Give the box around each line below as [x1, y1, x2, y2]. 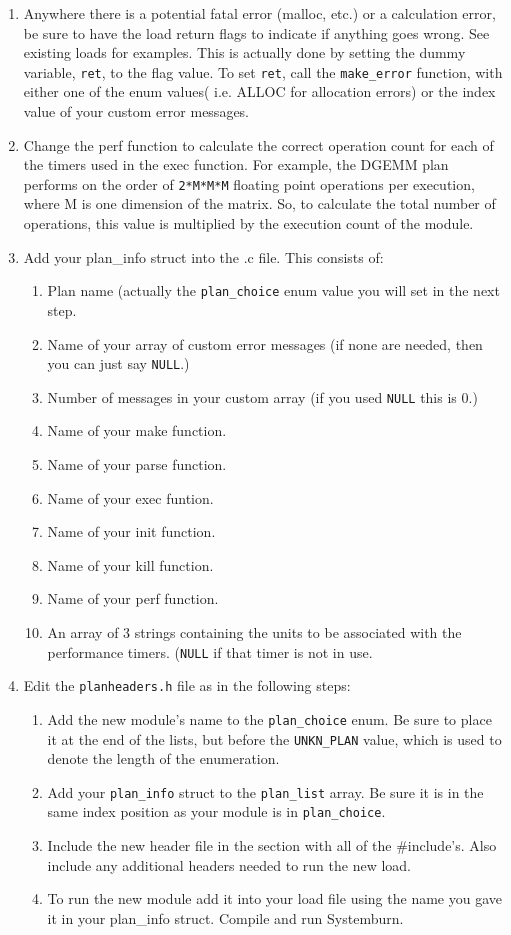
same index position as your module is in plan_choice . [47, 801, 386, 822]
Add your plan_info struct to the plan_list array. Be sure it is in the [47, 781, 484, 802]
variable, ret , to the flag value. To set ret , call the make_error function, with [23, 61, 503, 82]
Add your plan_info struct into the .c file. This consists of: [23, 246, 384, 267]
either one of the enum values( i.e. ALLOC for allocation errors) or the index [23, 81, 496, 102]
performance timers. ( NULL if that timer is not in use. [47, 641, 373, 662]
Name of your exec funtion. [47, 487, 214, 508]
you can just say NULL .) [47, 353, 190, 374]
